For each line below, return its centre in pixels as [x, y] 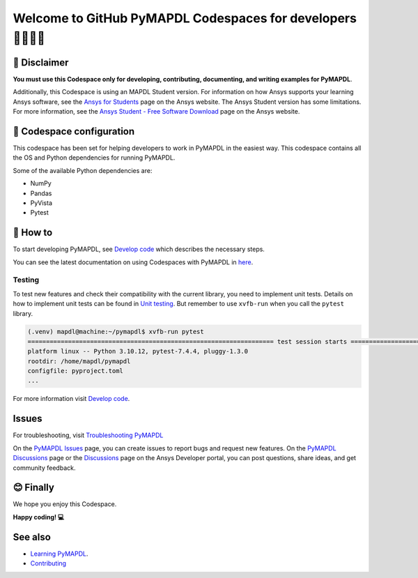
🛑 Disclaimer [41, 62]
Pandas [41, 193]
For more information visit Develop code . [71, 399]
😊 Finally [34, 488]
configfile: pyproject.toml [75, 371]
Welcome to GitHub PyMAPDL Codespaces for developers [185, 18]
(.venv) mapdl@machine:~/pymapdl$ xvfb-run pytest [116, 332]
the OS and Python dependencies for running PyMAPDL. [94, 158]
